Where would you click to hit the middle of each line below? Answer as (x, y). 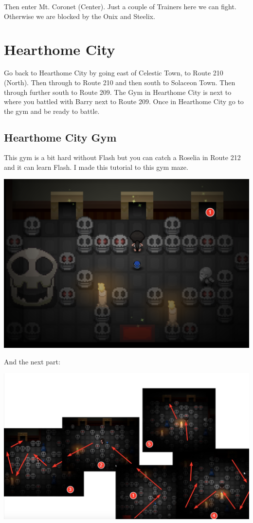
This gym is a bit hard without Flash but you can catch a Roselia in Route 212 (122, 157)
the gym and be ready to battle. (52, 111)
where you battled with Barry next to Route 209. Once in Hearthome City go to (124, 101)
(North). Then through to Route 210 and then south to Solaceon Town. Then (120, 82)
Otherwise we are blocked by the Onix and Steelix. (80, 16)
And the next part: (32, 361)
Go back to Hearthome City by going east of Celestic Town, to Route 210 (114, 73)
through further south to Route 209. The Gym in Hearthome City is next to (118, 92)
